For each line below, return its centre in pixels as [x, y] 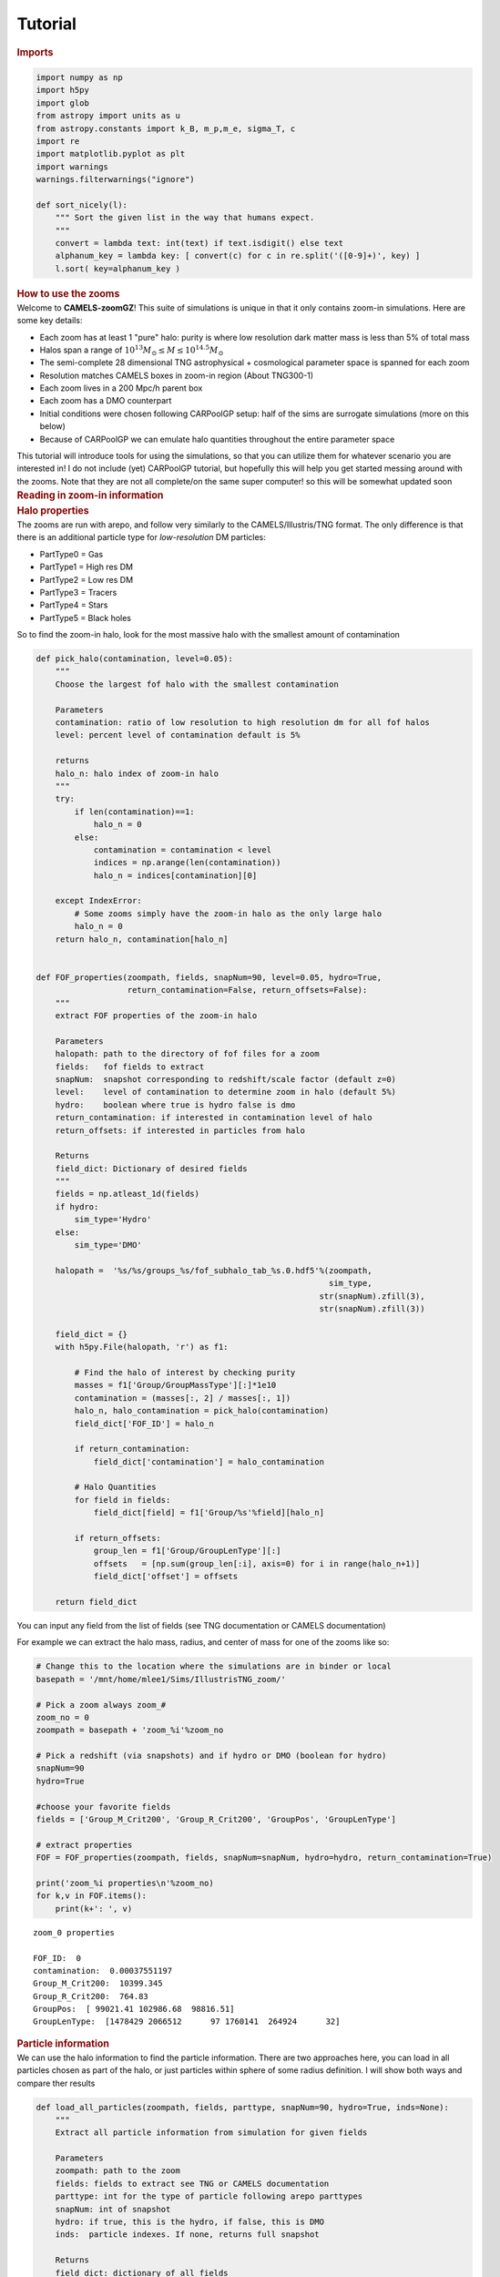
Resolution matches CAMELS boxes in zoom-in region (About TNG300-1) [177, 375]
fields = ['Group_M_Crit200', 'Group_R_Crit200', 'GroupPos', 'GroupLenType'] [216, 1820]
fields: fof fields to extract [130, 1067]
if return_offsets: [117, 1538]
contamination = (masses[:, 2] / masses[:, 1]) [183, 1398]
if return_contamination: [132, 1449]
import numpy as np [79, 78]
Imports [35, 52]
